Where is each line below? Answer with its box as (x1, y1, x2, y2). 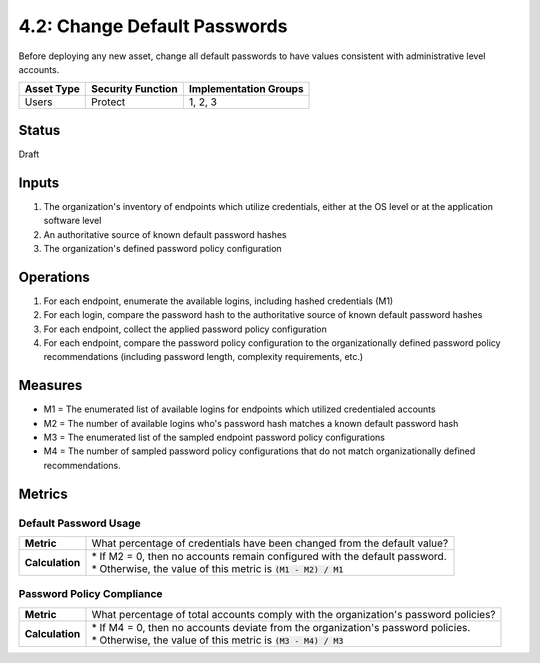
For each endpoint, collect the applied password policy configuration (43, 323, 327, 335)
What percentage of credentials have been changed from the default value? (91, 536, 449, 550)
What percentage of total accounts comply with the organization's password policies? (91, 607, 496, 621)
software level (43, 215, 102, 227)
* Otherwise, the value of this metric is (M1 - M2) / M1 (91, 562, 344, 576)
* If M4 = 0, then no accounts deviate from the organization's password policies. (91, 620, 471, 634)
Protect (91, 95, 126, 109)
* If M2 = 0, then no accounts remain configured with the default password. (91, 550, 447, 564)
